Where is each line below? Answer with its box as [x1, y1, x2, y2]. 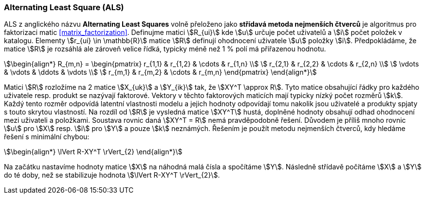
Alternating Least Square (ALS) [4, 2, 124, 12]
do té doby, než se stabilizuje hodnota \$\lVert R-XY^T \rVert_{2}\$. [4, 171, 220, 180]
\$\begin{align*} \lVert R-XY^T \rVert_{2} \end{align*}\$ [4, 148, 183, 156]
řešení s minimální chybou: [4, 132, 90, 141]
